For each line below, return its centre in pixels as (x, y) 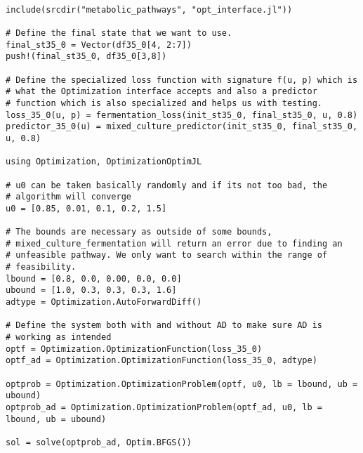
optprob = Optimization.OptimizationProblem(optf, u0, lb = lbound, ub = (182, 384)
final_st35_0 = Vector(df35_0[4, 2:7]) (99, 45)
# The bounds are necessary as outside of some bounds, (139, 232)
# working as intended (59, 337)
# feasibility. (41, 267)
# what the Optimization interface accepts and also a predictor (161, 92)
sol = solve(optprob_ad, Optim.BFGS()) (99, 442)
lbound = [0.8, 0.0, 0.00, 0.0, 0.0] (94, 278)
